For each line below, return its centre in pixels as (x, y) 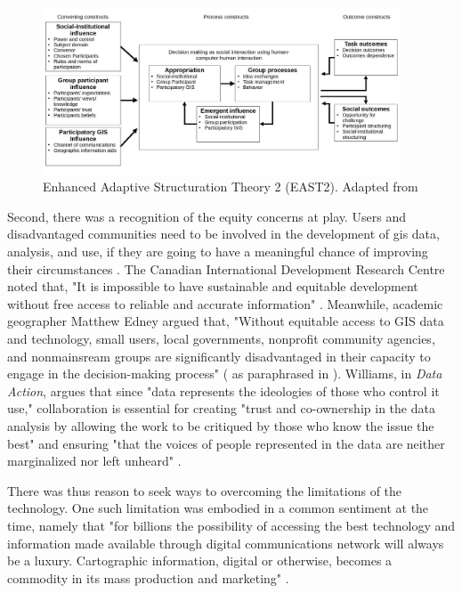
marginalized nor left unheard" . (94, 461)
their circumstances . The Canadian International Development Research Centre (226, 268)
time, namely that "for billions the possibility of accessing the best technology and (231, 525)
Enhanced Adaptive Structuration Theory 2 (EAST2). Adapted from (231, 187)
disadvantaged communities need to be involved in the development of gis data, (223, 234)
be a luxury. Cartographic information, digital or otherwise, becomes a (200, 561)
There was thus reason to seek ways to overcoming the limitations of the (205, 490)
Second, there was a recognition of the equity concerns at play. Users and (207, 216)
